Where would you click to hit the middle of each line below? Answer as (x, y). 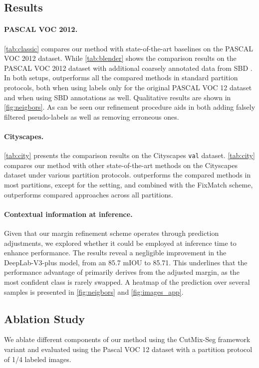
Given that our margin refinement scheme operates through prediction (112, 233)
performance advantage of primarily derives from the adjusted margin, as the (122, 272)
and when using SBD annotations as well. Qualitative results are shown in (118, 97)
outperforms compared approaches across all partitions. (89, 194)
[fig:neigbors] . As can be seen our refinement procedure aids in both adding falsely (130, 107)
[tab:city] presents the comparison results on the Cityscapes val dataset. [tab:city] (129, 155)
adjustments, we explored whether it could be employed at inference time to (120, 243)
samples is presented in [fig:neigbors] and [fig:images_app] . (94, 291)
